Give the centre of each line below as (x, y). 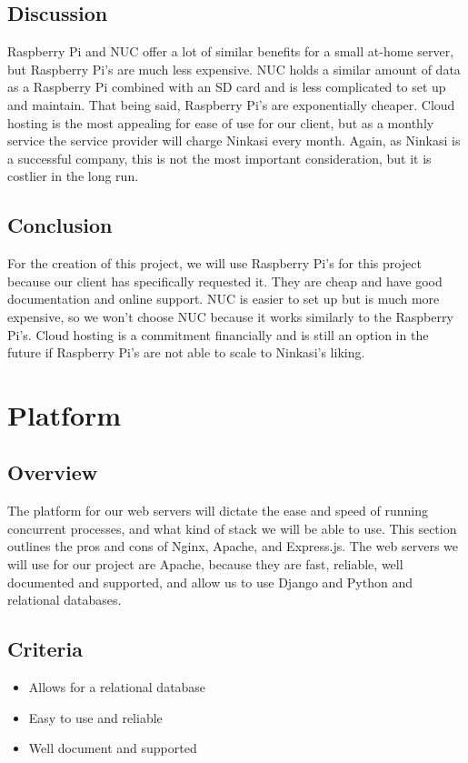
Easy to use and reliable (95, 717)
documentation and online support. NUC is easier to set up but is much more (224, 299)
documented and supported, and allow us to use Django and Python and (210, 582)
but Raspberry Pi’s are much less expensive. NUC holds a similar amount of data (234, 69)
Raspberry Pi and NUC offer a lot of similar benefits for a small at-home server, (231, 51)
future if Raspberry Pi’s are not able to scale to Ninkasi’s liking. (186, 352)
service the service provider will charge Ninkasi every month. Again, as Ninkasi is (234, 141)
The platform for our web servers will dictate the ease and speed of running (218, 511)
